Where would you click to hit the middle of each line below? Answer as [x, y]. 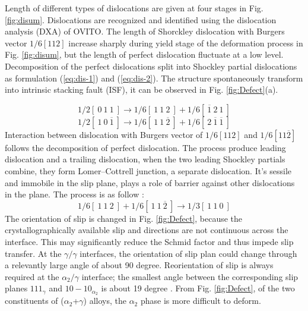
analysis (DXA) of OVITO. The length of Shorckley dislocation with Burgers [145, 31]
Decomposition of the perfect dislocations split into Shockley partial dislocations [151, 66]
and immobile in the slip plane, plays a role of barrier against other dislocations [150, 182]
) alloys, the [105, 301]
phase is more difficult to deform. [201, 301]
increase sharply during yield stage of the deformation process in [186, 43]
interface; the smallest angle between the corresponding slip [190, 276]
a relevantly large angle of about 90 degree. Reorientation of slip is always [139, 265]
